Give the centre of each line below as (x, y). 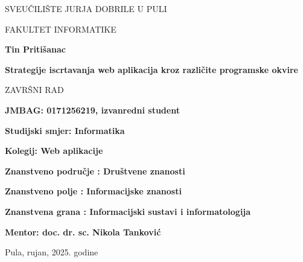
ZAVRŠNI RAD (34, 90)
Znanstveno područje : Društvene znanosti (95, 171)
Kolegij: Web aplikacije (54, 151)
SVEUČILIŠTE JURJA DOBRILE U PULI (86, 8)
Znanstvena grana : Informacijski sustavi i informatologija (128, 211)
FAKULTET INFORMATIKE (61, 29)
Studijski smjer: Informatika (65, 130)
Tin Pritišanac (35, 49)
